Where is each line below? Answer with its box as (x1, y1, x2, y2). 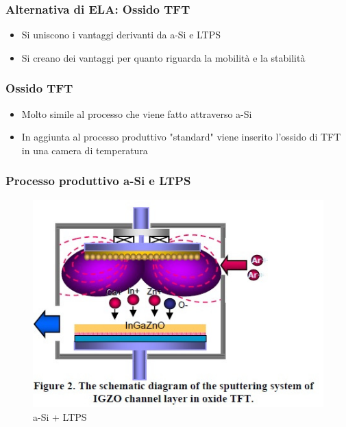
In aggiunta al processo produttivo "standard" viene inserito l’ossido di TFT (21, 130, 341, 144)
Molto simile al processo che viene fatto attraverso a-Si (21, 106, 252, 121)
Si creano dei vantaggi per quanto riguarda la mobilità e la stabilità (21, 50, 306, 64)
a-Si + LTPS (33, 410, 87, 424)
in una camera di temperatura (21, 143, 148, 157)
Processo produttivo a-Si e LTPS (5, 172, 191, 189)
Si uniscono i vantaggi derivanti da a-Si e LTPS (21, 27, 221, 42)
